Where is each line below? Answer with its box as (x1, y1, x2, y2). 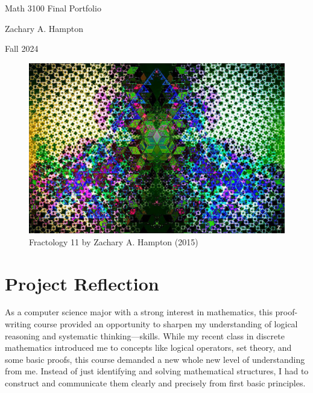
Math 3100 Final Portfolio (5, 2, 101, 14)
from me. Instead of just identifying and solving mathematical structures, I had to (5, 365, 309, 377)
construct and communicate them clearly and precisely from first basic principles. (5, 377, 306, 389)
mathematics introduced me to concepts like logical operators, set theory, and (5, 341, 292, 354)
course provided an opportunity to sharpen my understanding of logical (34, 318, 298, 330)
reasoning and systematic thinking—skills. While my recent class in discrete (5, 329, 285, 342)
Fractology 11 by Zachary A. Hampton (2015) (29, 235, 198, 248)
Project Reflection (5, 271, 159, 295)
